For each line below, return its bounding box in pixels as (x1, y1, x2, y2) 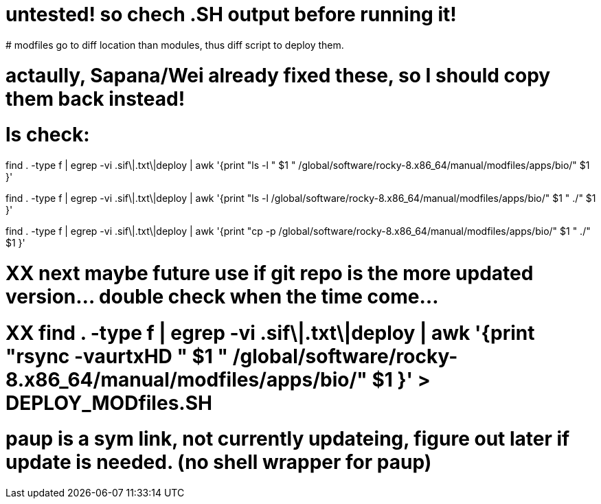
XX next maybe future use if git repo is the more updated (5, 261, 534, 285)
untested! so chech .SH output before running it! (5, 3, 457, 26)
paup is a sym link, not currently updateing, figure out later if (5, 427, 570, 451)
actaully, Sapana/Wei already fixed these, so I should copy (5, 63, 551, 87)
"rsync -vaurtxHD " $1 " (5, 344, 229, 368)
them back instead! (5, 87, 185, 111)
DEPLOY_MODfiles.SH (5, 391, 212, 415)
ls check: (5, 123, 90, 147)
